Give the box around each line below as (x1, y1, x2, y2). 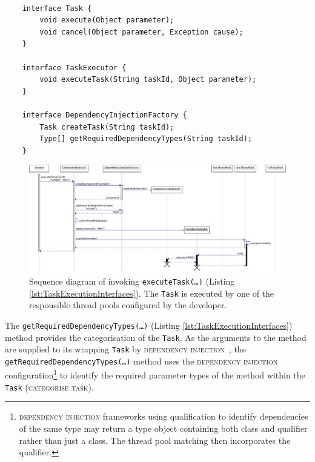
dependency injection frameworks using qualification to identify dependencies (19, 410, 308, 423)
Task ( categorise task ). (5, 380, 94, 393)
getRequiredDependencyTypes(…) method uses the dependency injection (5, 354, 278, 367)
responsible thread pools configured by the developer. (29, 299, 227, 311)
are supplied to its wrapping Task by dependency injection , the (5, 343, 246, 355)
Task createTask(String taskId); (39, 122, 174, 131)
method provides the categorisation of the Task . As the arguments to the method (5, 331, 307, 343)
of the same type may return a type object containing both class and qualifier (19, 421, 308, 434)
